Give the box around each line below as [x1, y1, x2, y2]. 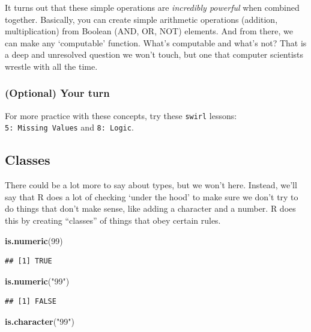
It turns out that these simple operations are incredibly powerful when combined [5, 1, 300, 13]
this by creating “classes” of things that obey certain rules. [5, 214, 221, 227]
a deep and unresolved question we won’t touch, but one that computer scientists [5, 48, 304, 61]
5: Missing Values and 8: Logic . [5, 121, 134, 134]
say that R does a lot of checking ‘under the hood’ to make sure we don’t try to [5, 190, 298, 203]
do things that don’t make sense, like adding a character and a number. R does [5, 202, 296, 215]
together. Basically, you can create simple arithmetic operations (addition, [5, 13, 278, 25]
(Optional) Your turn [5, 85, 110, 100]
